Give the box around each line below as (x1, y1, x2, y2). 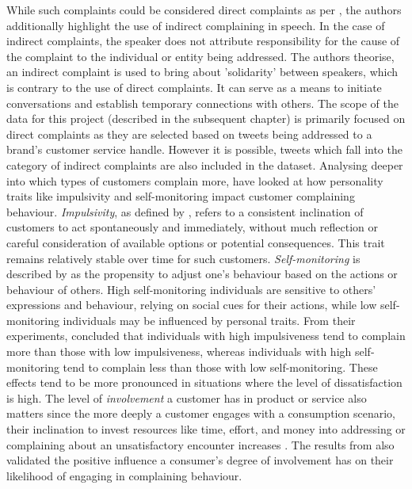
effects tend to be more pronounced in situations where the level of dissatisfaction (6, 374, 402, 391)
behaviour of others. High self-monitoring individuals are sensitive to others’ (6, 281, 376, 297)
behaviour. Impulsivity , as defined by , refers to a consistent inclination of (6, 203, 364, 220)
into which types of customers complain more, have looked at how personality (6, 172, 383, 189)
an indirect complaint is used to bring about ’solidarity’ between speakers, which (6, 63, 399, 80)
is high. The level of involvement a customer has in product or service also (6, 389, 367, 406)
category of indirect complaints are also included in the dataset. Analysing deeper (6, 156, 403, 173)
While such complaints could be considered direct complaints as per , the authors (6, 2, 402, 17)
